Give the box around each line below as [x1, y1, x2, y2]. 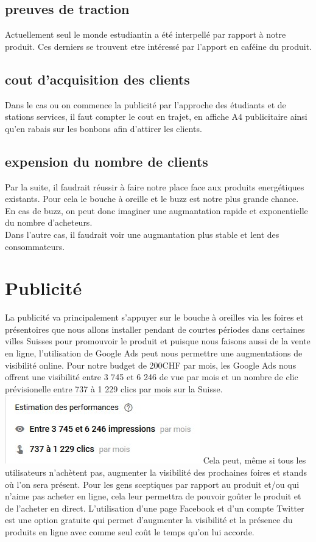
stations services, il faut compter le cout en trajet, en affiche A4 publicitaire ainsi [5, 110, 307, 123]
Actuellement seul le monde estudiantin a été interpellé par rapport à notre [5, 28, 286, 41]
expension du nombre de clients [5, 151, 208, 170]
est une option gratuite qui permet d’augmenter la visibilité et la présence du [5, 513, 293, 526]
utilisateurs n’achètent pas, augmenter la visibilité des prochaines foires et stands [5, 466, 307, 479]
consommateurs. [5, 240, 65, 252]
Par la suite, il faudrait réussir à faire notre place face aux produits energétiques [5, 180, 304, 193]
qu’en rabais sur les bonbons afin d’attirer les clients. [5, 122, 202, 134]
